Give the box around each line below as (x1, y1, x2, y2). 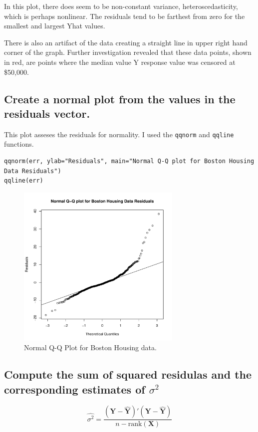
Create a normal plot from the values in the (4, 91, 236, 106)
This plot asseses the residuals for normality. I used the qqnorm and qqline (4, 129, 234, 139)
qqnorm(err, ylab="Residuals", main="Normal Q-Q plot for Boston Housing (4, 158, 255, 165)
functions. (4, 139, 34, 149)
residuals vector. (4, 105, 90, 121)
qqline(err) (4, 177, 43, 185)
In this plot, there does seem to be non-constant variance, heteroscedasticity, (4, 1, 238, 11)
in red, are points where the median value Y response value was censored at (4, 56, 236, 67)
